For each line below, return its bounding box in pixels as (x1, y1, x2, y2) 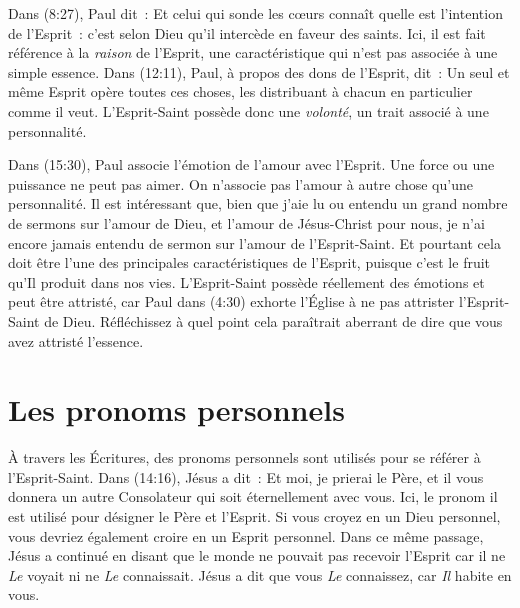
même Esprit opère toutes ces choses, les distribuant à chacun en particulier (8, 81, 473, 102)
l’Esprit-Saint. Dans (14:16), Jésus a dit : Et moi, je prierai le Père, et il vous (8, 466, 484, 487)
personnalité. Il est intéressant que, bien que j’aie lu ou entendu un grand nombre (8, 193, 508, 214)
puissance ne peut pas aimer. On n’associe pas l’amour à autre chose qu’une (8, 173, 473, 194)
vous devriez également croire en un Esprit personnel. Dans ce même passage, (8, 525, 484, 546)
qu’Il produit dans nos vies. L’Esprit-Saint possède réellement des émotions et (8, 271, 485, 292)
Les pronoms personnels (8, 389, 345, 430)
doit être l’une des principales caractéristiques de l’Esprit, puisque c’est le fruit (8, 252, 491, 273)
